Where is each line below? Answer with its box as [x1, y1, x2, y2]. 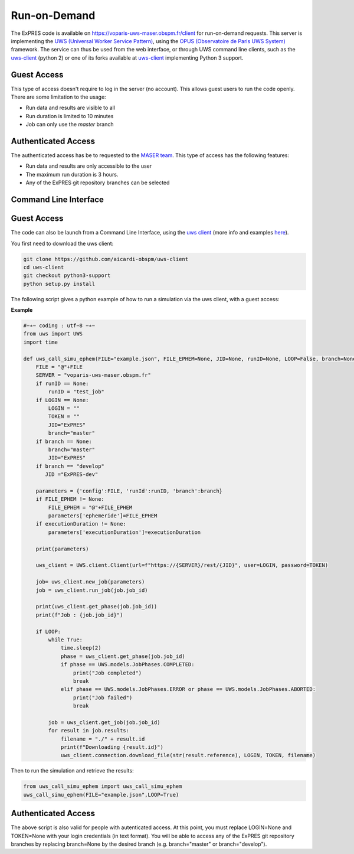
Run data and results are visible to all [25, 104, 115, 112]
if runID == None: [35, 380, 89, 387]
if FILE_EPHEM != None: [35, 496, 104, 503]
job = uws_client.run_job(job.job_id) [35, 586, 148, 594]
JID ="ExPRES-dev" [45, 471, 99, 478]
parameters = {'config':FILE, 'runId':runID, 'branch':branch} [35, 487, 223, 494]
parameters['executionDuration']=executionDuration [48, 529, 201, 536]
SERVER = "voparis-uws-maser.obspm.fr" [35, 372, 152, 379]
